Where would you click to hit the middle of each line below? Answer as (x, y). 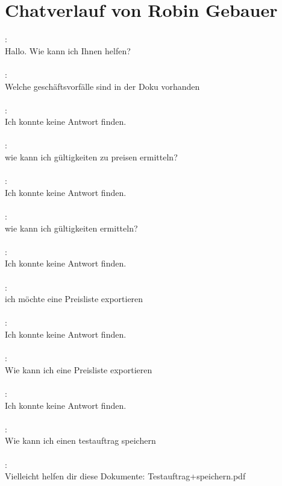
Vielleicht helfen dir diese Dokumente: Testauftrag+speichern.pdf (125, 476)
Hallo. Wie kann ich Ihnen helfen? (68, 50)
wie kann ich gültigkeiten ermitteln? (71, 228)
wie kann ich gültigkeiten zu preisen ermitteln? (91, 157)
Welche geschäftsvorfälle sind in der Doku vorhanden (102, 86)
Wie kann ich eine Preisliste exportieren (79, 369)
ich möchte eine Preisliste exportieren (74, 299)
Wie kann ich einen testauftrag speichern (80, 440)
